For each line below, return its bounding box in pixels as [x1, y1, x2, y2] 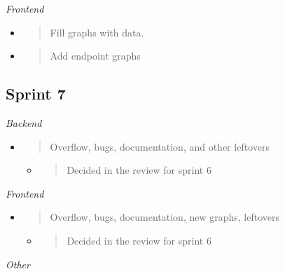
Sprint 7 [6, 83, 66, 104]
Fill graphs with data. [50, 25, 144, 39]
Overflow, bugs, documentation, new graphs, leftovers [50, 210, 280, 224]
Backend [6, 115, 42, 130]
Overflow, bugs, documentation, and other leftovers [50, 139, 270, 153]
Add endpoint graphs [50, 48, 141, 63]
